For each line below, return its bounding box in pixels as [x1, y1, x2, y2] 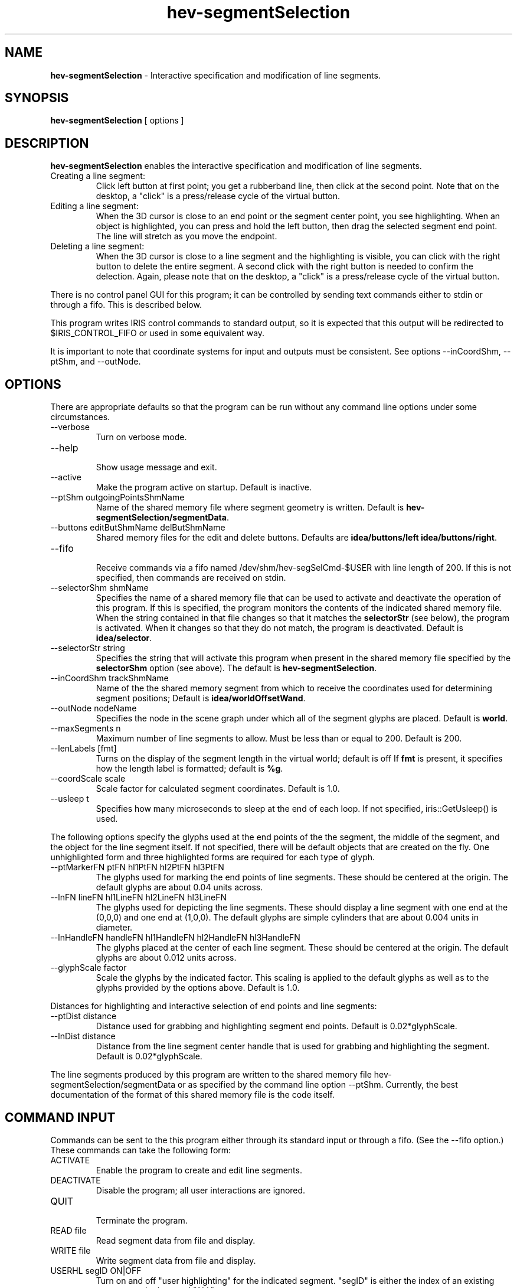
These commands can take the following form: [50, 1144, 231, 1155]
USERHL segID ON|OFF [50, 1265, 142, 1276]
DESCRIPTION [5, 135, 89, 151]
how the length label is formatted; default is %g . [96, 763, 283, 774]
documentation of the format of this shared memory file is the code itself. [50, 1089, 335, 1100]
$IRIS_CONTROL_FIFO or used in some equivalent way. [50, 328, 265, 339]
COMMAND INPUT [5, 1110, 116, 1125]
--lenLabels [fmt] [50, 743, 117, 754]
